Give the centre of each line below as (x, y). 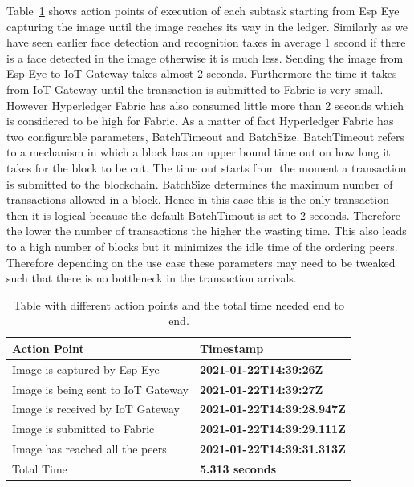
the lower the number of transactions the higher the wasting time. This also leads (207, 231)
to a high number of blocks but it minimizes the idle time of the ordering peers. (202, 246)
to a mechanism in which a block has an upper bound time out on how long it (199, 152)
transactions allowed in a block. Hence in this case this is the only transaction (198, 199)
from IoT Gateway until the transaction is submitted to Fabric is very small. (195, 89)
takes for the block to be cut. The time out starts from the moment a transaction (207, 167)
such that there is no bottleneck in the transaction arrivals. (152, 278)
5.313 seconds (238, 468)
